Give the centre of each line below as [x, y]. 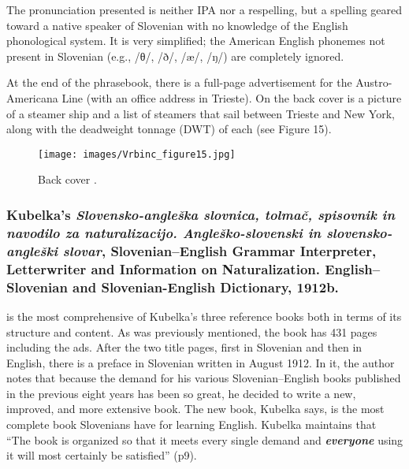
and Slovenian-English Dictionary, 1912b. [206, 287]
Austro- [374, 82]
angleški [32, 250]
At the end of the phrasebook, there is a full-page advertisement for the [179, 82]
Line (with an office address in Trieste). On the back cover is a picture [232, 97]
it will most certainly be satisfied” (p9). [102, 455]
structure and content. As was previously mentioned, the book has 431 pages [192, 331]
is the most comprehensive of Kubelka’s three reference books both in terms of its [204, 316]
